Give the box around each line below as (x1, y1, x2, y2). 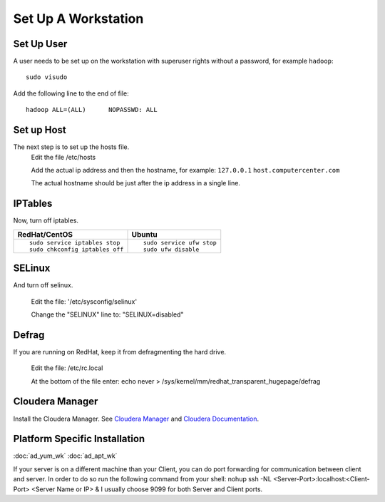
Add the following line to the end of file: (13, 89, 129, 98)
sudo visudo (26, 73, 68, 81)
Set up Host (13, 124, 67, 136)
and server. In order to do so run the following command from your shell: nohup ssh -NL (13, 475, 272, 483)
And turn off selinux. (13, 281, 73, 290)
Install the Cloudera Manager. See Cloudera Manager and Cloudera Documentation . (13, 414, 260, 423)
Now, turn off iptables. (13, 216, 78, 225)
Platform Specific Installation (13, 433, 145, 445)
